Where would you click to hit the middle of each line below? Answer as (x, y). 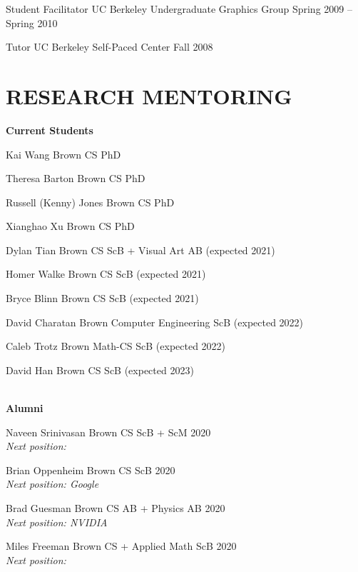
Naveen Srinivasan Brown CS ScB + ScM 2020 (108, 432)
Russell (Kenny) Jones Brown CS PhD (90, 202)
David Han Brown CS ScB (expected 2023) (100, 370)
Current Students (50, 130)
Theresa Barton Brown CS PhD (76, 178)
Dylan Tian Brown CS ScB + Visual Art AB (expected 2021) (140, 250)
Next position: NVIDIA (57, 522)
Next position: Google (52, 484)
